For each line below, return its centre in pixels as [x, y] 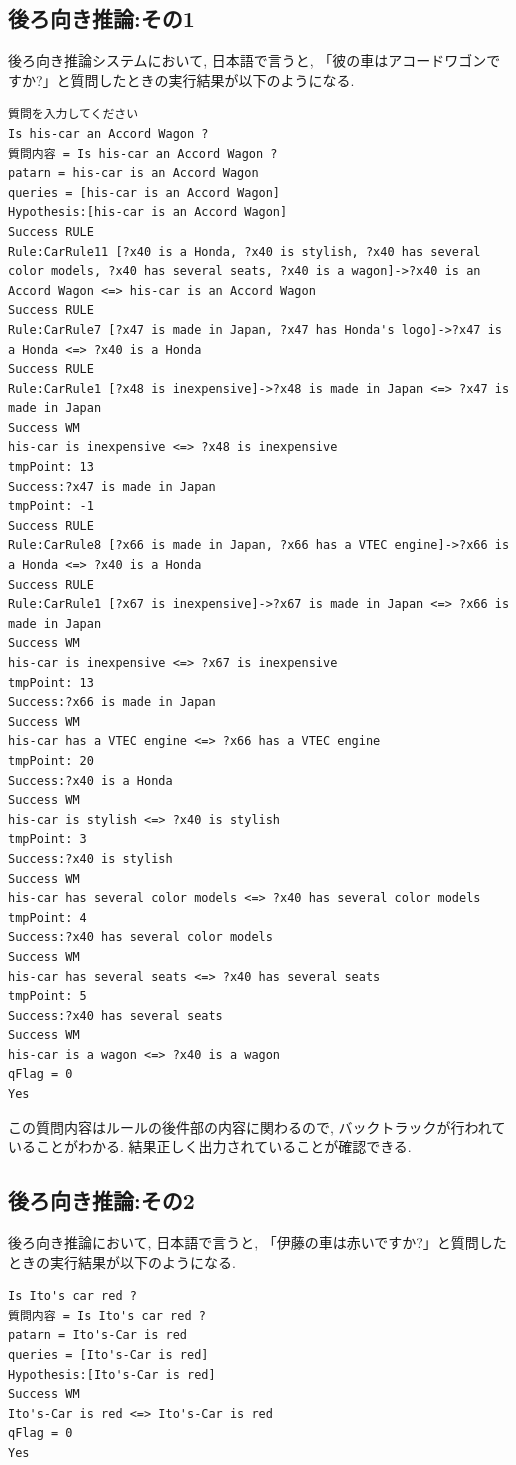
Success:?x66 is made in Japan [112, 702]
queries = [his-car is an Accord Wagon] [144, 192]
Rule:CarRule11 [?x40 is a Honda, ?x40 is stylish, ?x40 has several [244, 251]
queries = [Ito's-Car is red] [108, 1355]
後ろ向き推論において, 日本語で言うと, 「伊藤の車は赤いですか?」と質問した [257, 1242]
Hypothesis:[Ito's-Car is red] [112, 1374]
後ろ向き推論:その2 [101, 1200]
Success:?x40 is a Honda [90, 780]
